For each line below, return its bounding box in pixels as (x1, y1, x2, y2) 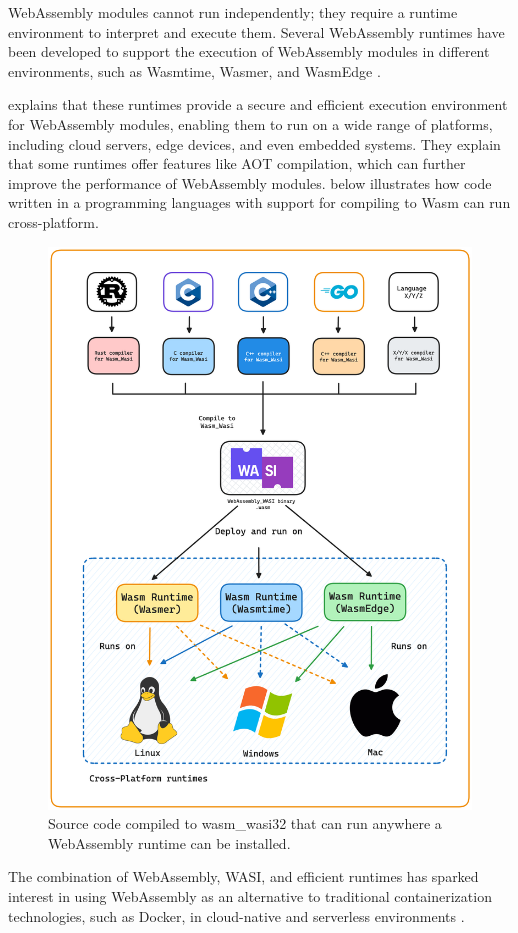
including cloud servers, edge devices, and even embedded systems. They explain (8, 133, 501, 154)
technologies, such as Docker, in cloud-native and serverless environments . (8, 905, 465, 926)
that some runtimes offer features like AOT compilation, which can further (8, 153, 466, 174)
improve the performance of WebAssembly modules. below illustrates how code (8, 172, 492, 193)
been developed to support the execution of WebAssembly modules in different (8, 41, 490, 62)
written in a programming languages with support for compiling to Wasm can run (8, 192, 511, 213)
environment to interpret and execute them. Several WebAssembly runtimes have (8, 21, 505, 42)
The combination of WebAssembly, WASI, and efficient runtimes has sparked (8, 866, 479, 887)
